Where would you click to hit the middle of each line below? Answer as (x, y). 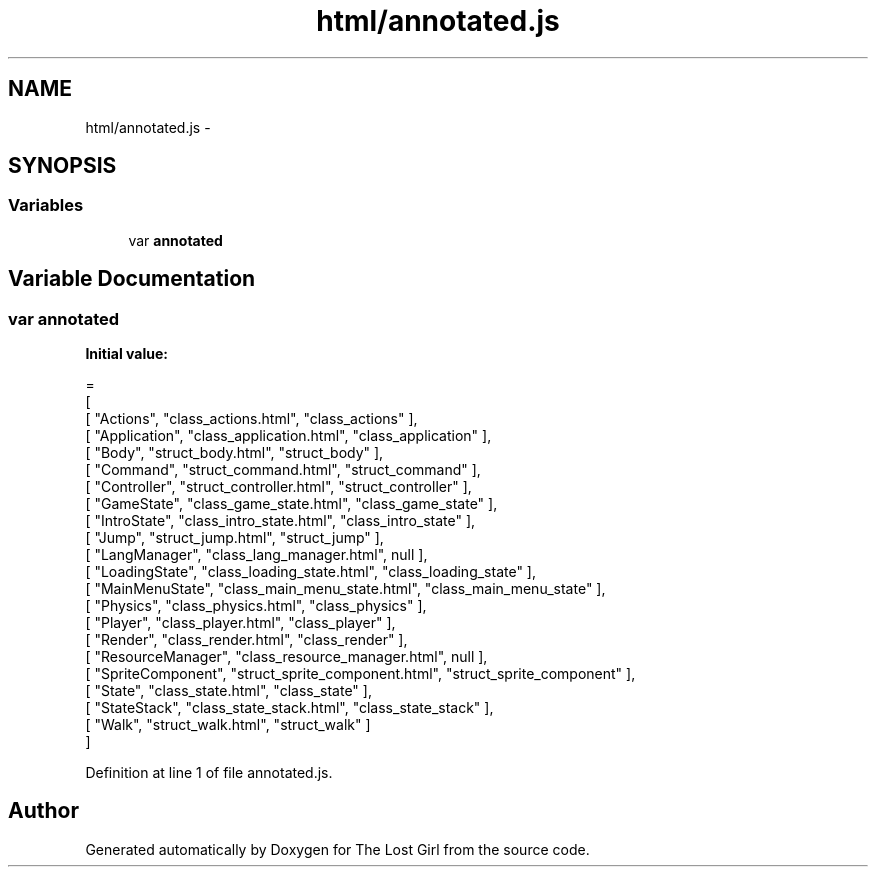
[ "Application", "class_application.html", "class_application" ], (288, 436)
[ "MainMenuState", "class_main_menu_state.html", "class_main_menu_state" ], (345, 589)
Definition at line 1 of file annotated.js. (209, 773)
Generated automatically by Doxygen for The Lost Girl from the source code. (337, 849)
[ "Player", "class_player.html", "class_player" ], (240, 623)
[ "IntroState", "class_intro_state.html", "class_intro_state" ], (280, 521)
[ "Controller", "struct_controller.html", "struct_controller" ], (278, 487)
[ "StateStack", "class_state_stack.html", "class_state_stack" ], (289, 708)
